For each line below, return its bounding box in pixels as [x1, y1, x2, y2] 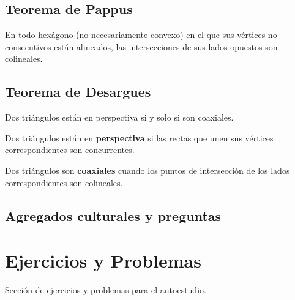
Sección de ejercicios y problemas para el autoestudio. [5, 283, 206, 296]
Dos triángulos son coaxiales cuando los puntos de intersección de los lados [5, 163, 290, 176]
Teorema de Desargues [5, 82, 151, 101]
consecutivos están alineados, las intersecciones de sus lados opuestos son [5, 40, 278, 53]
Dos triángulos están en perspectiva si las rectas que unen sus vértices [5, 131, 274, 144]
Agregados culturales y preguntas [5, 206, 222, 225]
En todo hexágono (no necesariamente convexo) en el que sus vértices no [5, 28, 277, 41]
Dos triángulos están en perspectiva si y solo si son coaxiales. [5, 111, 234, 124]
